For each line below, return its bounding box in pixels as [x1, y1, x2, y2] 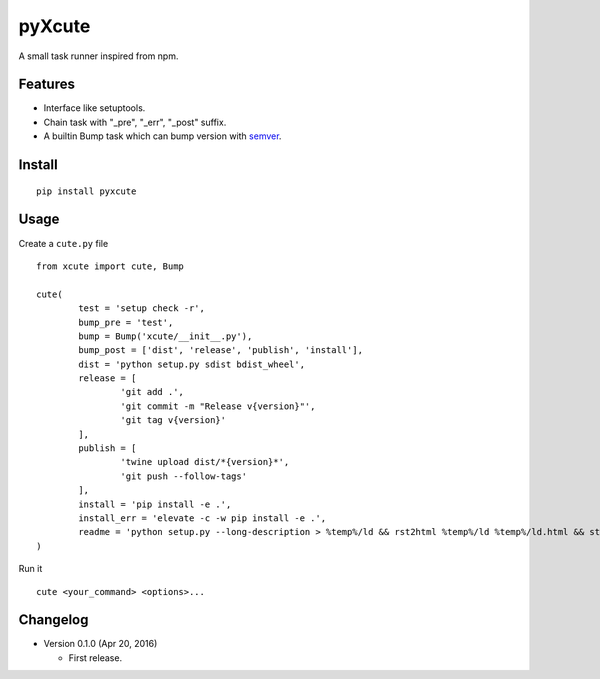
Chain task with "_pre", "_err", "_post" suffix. [43, 116, 227, 128]
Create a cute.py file [18, 237, 109, 249]
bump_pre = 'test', [78, 316, 174, 328]
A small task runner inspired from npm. [18, 50, 179, 62]
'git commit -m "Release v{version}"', [120, 400, 316, 412]
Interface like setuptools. [43, 102, 146, 114]
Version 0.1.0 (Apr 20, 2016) [43, 638, 158, 650]
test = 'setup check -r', [78, 303, 205, 314]
